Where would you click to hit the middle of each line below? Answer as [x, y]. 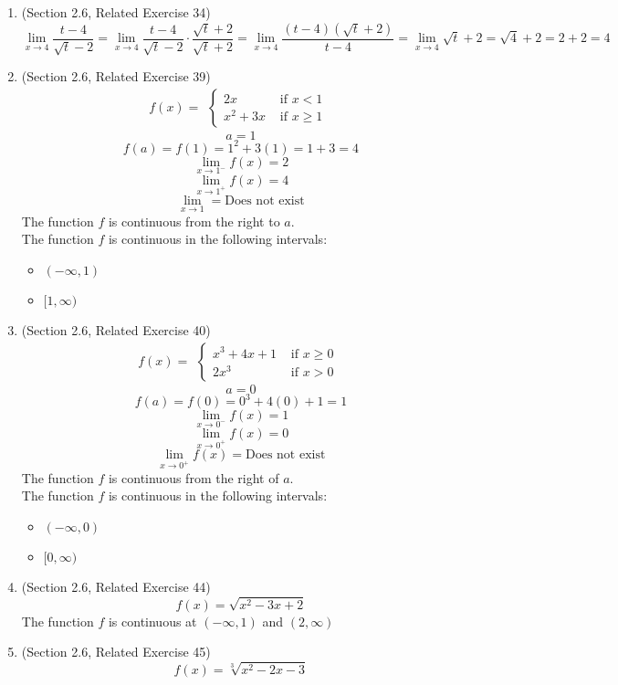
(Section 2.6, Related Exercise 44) [116, 587]
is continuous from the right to [194, 221]
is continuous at [152, 621]
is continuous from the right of [194, 477]
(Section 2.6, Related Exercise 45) [116, 652]
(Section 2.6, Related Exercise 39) [116, 76]
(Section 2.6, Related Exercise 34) [116, 12]
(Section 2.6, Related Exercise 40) [116, 329]
